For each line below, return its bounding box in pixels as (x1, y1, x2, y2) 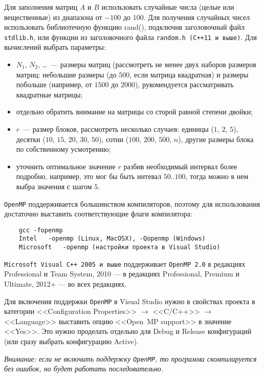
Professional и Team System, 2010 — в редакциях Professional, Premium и (4, 268, 239, 279)
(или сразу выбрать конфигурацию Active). (4, 336, 139, 347)
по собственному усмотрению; (16, 144, 111, 154)
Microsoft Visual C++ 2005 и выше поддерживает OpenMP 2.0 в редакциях (4, 258, 246, 269)
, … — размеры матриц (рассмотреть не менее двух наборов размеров (38, 59, 256, 70)
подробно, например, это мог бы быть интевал (16, 171, 162, 182)
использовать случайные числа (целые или (101, 2, 234, 12)
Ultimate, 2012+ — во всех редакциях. (4, 279, 127, 289)
